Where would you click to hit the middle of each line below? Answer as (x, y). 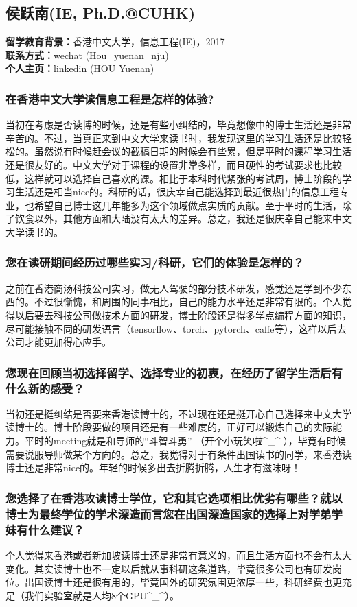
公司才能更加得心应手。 (58, 342)
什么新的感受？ (45, 388)
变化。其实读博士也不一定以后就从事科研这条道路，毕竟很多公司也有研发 (169, 568)
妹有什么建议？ (45, 529)
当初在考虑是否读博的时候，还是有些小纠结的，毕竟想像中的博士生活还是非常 (178, 124)
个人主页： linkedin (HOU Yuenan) (80, 68)
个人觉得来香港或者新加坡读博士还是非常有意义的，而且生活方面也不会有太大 (178, 555)
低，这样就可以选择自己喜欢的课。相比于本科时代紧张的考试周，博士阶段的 (174, 178)
